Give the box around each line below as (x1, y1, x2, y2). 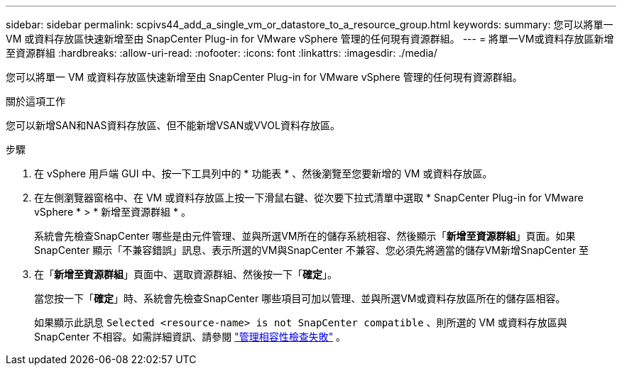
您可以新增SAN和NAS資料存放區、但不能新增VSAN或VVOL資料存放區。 (6, 119, 340, 131)
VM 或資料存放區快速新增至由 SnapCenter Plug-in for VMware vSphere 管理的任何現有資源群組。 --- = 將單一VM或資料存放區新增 (6, 33, 614, 45)
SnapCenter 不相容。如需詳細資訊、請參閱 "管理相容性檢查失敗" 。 (34, 331, 347, 343)
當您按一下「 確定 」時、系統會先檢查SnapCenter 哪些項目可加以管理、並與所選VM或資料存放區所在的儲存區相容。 (34, 292, 566, 304)
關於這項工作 (6, 95, 65, 107)
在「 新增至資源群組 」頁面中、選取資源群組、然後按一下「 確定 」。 (34, 268, 337, 280)
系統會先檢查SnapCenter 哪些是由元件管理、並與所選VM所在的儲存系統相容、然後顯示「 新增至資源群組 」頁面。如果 (34, 230, 576, 242)
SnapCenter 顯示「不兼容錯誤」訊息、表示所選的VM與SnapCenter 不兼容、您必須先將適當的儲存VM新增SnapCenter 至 (34, 244, 589, 256)
